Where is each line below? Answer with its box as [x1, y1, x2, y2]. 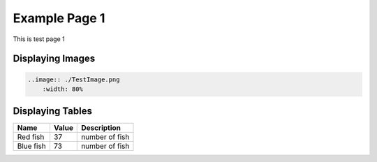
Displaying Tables [13, 105, 92, 118]
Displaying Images [13, 53, 96, 65]
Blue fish [17, 141, 47, 151]
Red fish [17, 132, 45, 142]
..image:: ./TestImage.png [27, 75, 120, 83]
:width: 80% [42, 85, 84, 93]
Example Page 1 [13, 10, 105, 26]
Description [81, 123, 121, 133]
